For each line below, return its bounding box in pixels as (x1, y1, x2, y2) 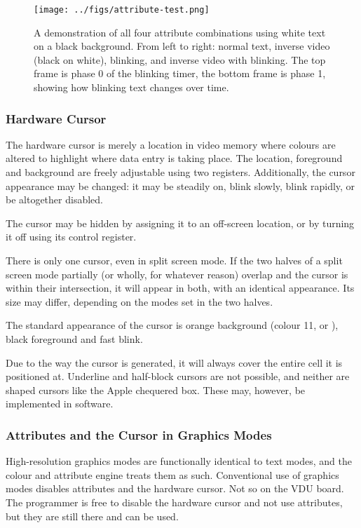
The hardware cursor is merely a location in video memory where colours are (6, 137, 336, 151)
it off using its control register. (6, 229, 137, 244)
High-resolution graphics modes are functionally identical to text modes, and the (6, 454, 352, 468)
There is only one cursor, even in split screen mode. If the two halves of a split (6, 253, 343, 267)
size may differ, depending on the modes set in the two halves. (6, 294, 273, 309)
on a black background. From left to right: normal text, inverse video (34, 39, 330, 53)
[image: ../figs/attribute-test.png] (34, 5, 210, 15)
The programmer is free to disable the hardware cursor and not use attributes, (6, 494, 343, 509)
